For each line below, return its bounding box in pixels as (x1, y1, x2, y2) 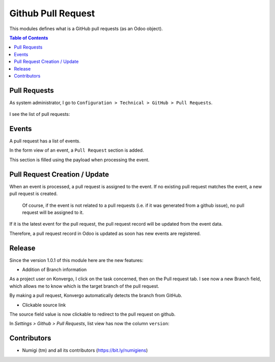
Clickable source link (22, 302, 66, 308)
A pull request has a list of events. (9, 138, 81, 144)
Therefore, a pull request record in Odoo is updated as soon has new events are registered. (9, 230, 201, 236)
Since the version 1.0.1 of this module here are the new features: (9, 257, 144, 263)
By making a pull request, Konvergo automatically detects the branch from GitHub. (9, 293, 183, 299)
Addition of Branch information (22, 267, 87, 273)
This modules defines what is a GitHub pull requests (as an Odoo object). (9, 26, 163, 32)
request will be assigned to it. (22, 209, 84, 215)
